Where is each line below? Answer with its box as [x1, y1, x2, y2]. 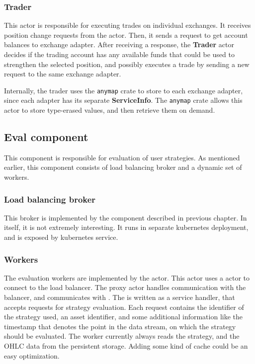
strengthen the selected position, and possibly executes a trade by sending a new [4, 59, 250, 69]
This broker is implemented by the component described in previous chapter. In [4, 212, 247, 222]
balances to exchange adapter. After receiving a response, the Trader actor [4, 39, 235, 50]
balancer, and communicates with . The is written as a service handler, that [4, 292, 235, 302]
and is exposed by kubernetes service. [4, 232, 118, 242]
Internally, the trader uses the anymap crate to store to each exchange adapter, [4, 85, 243, 95]
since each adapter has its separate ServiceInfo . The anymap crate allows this [4, 95, 243, 105]
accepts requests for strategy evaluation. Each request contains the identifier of [4, 301, 244, 312]
